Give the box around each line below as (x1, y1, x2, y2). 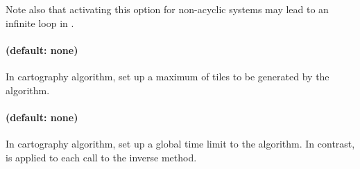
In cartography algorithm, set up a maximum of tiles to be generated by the (6, 69, 329, 83)
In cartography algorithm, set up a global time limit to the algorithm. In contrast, (6, 136, 355, 150)
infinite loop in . (6, 15, 74, 30)
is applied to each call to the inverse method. (6, 150, 197, 164)
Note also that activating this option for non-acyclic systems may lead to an (6, 2, 329, 16)
